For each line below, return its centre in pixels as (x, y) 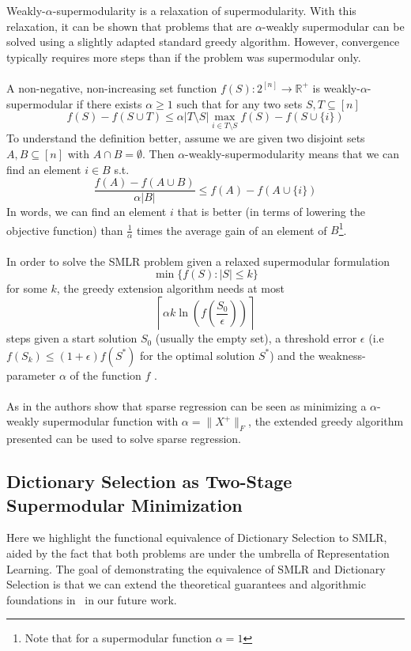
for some (27, 288)
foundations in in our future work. (92, 599)
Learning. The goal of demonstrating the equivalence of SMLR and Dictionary (196, 568)
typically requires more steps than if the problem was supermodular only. (184, 57)
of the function (106, 375)
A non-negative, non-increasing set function (112, 87)
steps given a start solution (72, 338)
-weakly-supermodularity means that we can (292, 153)
